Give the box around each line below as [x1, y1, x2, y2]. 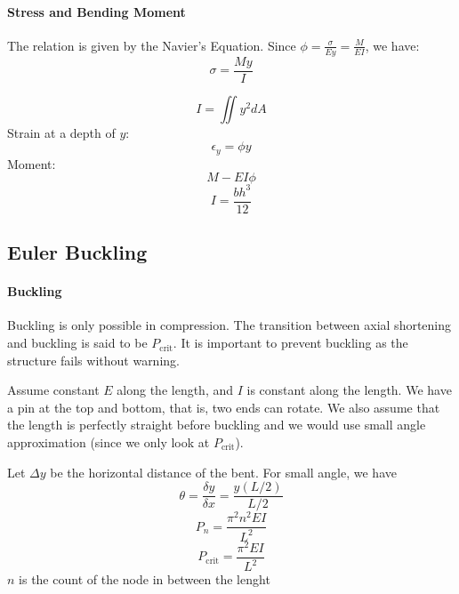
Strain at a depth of [7, 123, 116, 141]
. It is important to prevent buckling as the [173, 333, 408, 352]
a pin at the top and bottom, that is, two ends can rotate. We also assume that [7, 397, 440, 416]
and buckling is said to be [7, 333, 148, 352]
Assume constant [7, 381, 100, 399]
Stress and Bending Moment [7, 2, 186, 20]
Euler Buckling [7, 238, 148, 266]
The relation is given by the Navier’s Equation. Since [7, 36, 296, 54]
